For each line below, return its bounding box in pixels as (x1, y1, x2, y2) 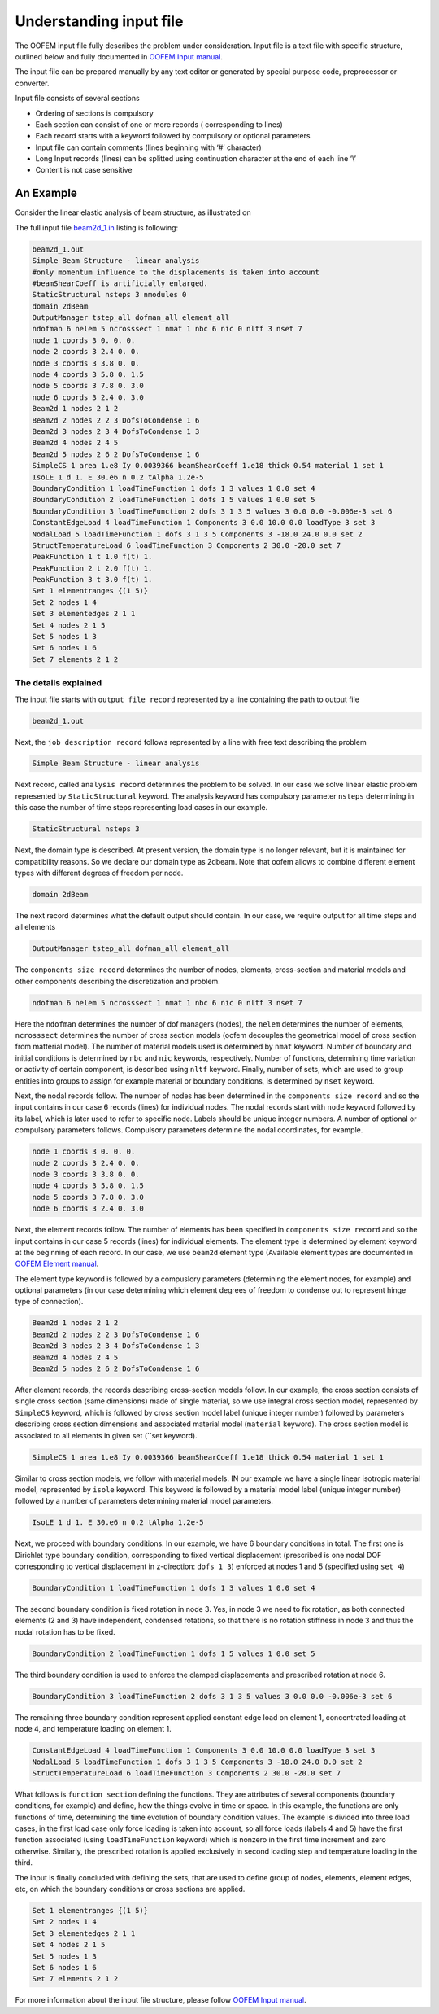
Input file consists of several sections (15, 94, 140, 103)
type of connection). (15, 1297, 84, 1307)
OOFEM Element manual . (15, 1259, 99, 1269)
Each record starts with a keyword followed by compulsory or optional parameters (35, 131, 311, 141)
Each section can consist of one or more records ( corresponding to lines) (35, 119, 284, 129)
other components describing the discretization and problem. (15, 976, 221, 986)
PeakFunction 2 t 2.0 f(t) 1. (32, 563, 153, 573)
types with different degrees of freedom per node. (15, 868, 184, 878)
